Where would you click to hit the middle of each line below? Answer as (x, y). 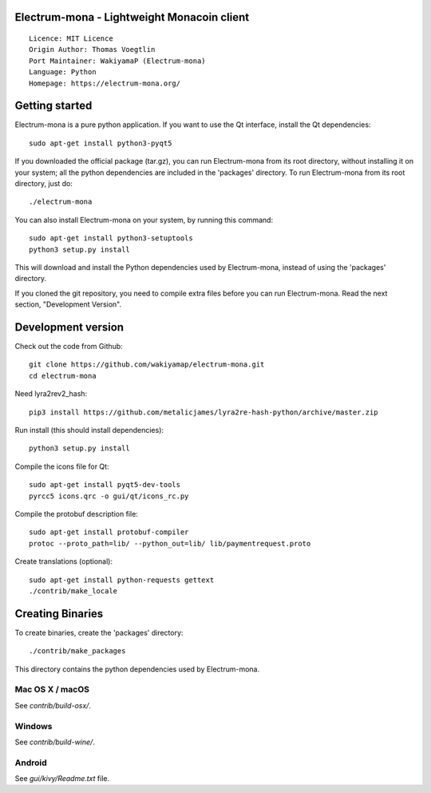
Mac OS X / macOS (52, 689)
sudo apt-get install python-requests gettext (122, 580)
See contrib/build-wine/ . (55, 742)
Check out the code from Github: (69, 347)
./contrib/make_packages (77, 651)
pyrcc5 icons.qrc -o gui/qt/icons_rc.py (109, 496)
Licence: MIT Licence (71, 39)
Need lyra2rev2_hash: (51, 394)
